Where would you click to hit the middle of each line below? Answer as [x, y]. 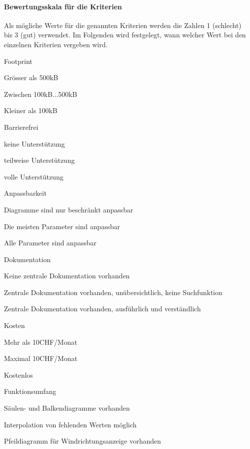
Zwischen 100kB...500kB [41, 94]
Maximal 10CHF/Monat [41, 358]
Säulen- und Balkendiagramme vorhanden [67, 408]
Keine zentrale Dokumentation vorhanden [67, 276]
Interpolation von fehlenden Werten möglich [70, 424]
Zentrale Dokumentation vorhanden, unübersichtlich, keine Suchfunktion [113, 292]
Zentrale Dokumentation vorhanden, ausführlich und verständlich [102, 309]
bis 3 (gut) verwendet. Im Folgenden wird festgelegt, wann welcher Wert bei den [125, 35]
